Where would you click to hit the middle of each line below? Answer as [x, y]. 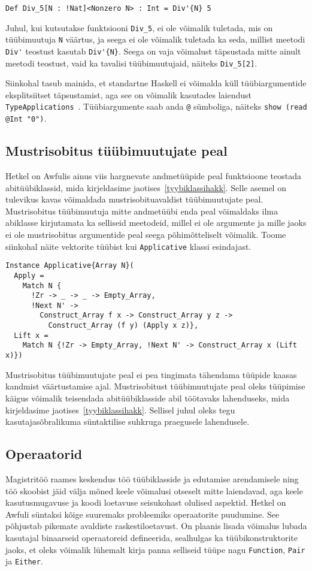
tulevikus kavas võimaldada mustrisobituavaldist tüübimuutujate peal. [134, 199]
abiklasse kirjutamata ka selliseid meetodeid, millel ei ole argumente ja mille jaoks [156, 223]
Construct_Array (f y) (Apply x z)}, [123, 326]
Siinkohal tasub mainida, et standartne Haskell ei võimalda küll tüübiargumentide [156, 83]
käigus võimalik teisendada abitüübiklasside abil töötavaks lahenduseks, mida [148, 398]
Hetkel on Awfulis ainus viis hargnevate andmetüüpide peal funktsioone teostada [153, 175]
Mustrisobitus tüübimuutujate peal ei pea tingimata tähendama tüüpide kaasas [151, 374]
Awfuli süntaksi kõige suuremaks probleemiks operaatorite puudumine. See [143, 514]
